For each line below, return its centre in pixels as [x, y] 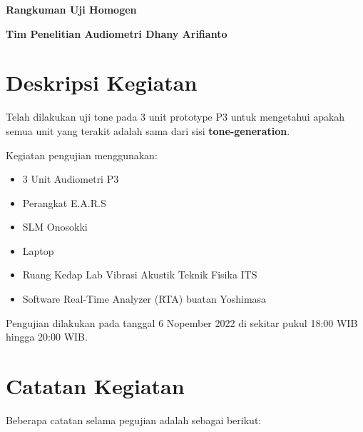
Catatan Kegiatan [95, 386]
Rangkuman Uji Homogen [71, 9]
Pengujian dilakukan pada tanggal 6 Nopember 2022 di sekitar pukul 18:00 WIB [182, 322]
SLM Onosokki [55, 227]
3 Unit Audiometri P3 [71, 179]
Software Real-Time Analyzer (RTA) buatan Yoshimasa [144, 299]
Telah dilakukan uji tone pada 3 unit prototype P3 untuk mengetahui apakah [175, 117]
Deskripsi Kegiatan [102, 82]
